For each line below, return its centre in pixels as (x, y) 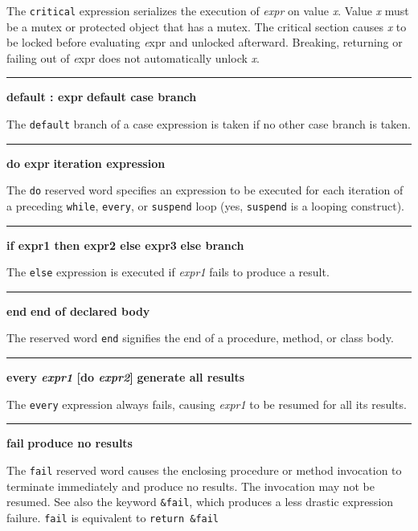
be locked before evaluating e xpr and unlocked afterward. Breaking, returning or (205, 42)
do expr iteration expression (86, 163)
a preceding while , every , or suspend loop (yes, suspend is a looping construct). (206, 205)
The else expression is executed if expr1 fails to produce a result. (168, 272)
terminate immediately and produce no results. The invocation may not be (191, 486)
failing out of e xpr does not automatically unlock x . (133, 57)
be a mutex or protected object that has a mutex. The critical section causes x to (207, 26)
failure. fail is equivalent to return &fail (113, 517)
